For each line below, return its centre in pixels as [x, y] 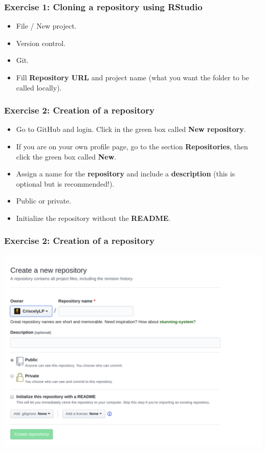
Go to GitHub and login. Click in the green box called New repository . [131, 129]
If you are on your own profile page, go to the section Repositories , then [132, 146]
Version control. [41, 43]
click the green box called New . [66, 156]
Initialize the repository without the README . [93, 218]
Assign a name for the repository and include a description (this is [126, 174]
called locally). [39, 87]
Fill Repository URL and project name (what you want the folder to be [132, 77]
